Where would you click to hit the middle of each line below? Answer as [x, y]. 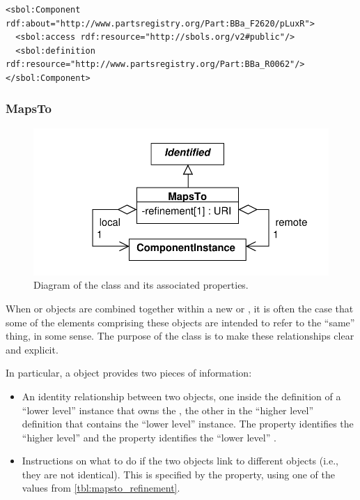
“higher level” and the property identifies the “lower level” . [149, 437]
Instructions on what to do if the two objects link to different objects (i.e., [180, 461]
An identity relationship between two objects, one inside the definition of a [181, 396]
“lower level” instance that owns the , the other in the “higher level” [168, 410]
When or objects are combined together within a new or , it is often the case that [180, 308]
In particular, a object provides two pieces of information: [129, 373]
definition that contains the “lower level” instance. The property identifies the [188, 424]
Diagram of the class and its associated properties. [141, 285]
